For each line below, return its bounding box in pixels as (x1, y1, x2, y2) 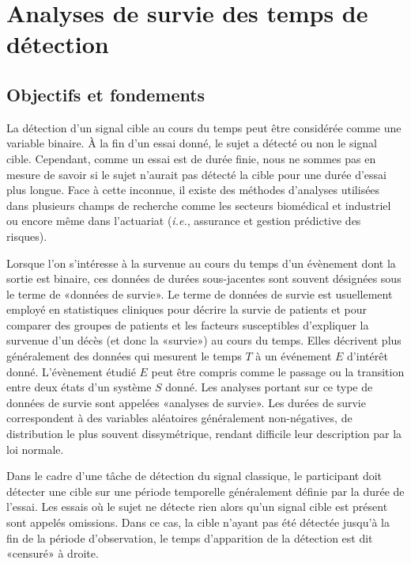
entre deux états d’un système (6, 379, 152, 395)
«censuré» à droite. (6, 545, 99, 562)
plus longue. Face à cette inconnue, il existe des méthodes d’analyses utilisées (6, 181, 380, 198)
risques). (6, 227, 47, 244)
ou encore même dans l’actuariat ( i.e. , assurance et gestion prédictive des (6, 212, 361, 229)
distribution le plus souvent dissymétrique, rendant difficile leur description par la (6, 425, 402, 442)
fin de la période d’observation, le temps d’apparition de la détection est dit (6, 529, 373, 546)
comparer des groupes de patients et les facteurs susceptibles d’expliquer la (6, 316, 369, 333)
